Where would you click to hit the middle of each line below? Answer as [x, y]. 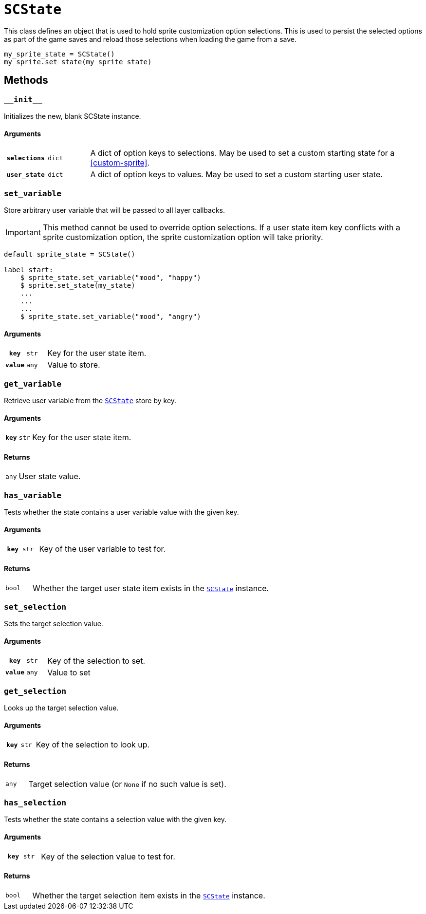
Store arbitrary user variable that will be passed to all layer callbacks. [115, 210]
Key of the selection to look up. [93, 745]
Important [23, 232]
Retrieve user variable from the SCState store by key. [90, 400]
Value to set [69, 672]
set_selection [35, 607]
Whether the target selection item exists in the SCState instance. [149, 895]
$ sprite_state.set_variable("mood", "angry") [111, 316]
